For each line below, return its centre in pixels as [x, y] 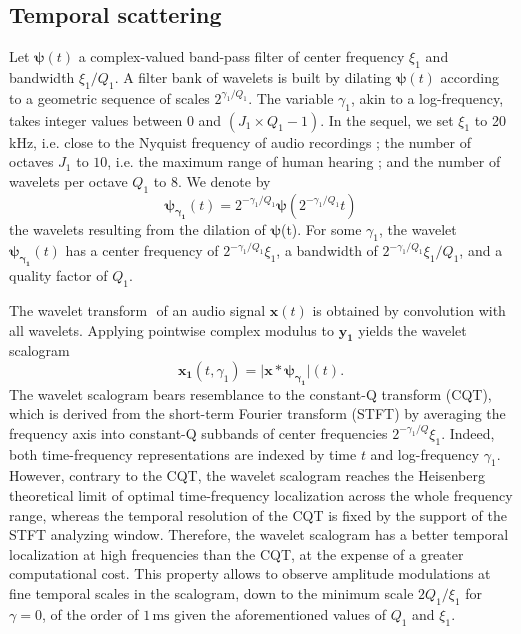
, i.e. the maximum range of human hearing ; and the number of [304, 161]
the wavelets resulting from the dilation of [137, 228]
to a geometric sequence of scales [109, 97]
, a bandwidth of [327, 250]
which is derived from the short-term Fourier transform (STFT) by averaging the [257, 413]
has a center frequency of [142, 250]
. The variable [291, 97]
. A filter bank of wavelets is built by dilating [253, 77]
